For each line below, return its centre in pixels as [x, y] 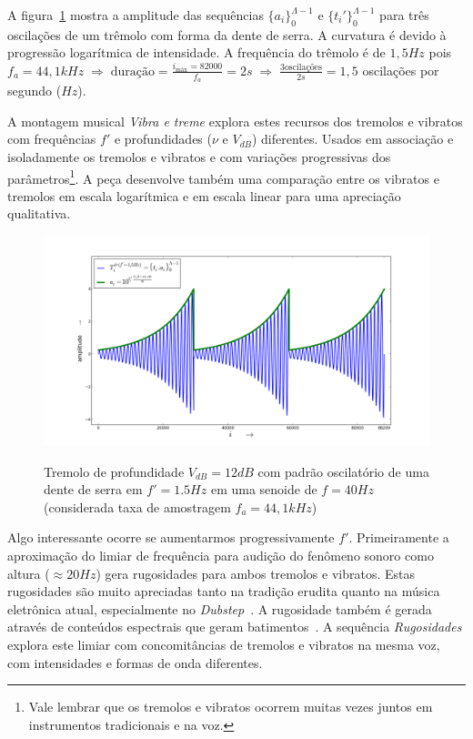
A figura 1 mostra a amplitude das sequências [136, 15]
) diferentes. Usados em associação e [352, 139]
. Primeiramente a [399, 537]
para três [404, 15]
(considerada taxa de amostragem [137, 506]
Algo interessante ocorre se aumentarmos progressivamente [171, 537]
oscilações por [401, 70]
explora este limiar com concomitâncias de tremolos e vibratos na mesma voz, [224, 645]
